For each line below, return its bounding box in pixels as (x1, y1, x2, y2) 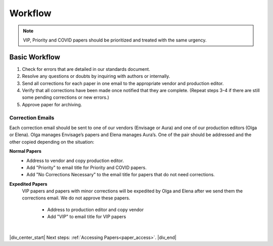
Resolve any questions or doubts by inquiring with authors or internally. (22, 73, 170, 79)
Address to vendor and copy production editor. (26, 157, 124, 163)
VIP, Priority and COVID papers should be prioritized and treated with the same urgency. (23, 37, 207, 43)
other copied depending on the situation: (9, 139, 95, 145)
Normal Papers (9, 148, 41, 154)
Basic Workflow (9, 53, 61, 61)
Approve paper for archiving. (22, 101, 82, 107)
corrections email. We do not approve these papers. (22, 195, 130, 201)
